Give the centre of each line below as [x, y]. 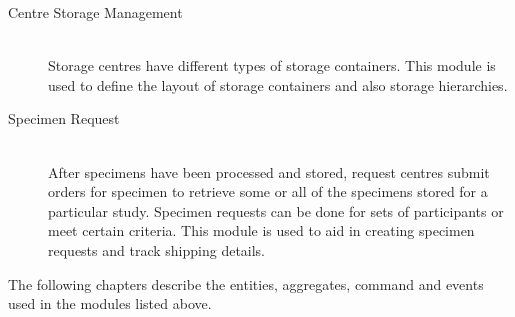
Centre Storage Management [95, 12]
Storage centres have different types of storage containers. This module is [272, 65]
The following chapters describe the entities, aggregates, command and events [246, 283]
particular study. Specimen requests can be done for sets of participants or [276, 210]
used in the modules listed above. [110, 303]
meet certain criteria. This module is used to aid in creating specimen [261, 230]
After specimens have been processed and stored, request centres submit [269, 171]
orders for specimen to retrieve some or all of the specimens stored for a [268, 191]
